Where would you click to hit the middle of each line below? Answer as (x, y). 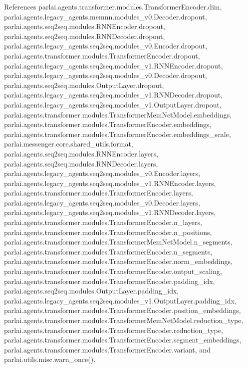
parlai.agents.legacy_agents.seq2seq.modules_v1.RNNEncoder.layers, (110, 183)
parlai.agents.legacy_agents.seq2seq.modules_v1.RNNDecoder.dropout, (114, 95)
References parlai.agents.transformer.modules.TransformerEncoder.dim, (113, 6)
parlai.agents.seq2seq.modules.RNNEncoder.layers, (81, 153)
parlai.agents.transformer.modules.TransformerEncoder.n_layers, (103, 222)
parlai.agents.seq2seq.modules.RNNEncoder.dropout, (85, 26)
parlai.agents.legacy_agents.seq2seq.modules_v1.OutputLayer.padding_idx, (120, 300)
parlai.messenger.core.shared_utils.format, (69, 144)
